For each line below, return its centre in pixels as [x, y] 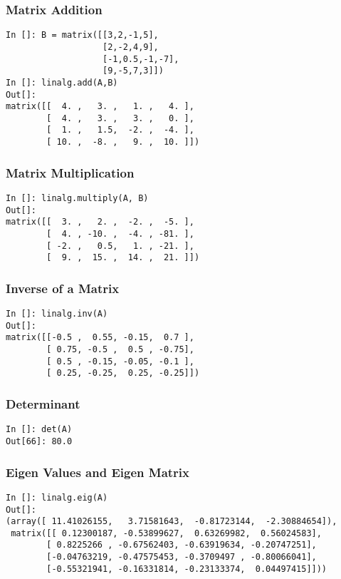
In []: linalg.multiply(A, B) [77, 198]
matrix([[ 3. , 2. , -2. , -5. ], [100, 222]
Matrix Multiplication [70, 172]
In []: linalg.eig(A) [57, 497]
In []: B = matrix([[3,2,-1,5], [82, 35]
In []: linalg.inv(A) [57, 314]
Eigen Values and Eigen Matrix [98, 472]
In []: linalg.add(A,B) [62, 82]
